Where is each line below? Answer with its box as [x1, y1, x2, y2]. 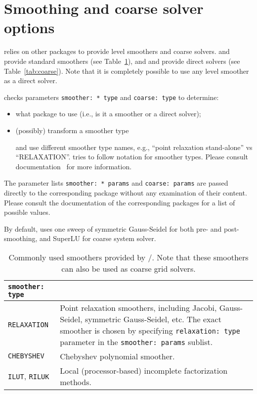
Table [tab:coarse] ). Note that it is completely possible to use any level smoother [4, 65, 249, 76]
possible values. [4, 207, 50, 217]
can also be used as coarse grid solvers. [61, 262, 196, 274]
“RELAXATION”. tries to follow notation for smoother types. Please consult [15, 151, 249, 162]
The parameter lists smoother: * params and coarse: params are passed [4, 178, 228, 188]
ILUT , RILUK [8, 370, 49, 382]
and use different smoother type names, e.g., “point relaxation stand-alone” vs [15, 142, 253, 152]
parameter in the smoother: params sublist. [60, 336, 213, 347]
